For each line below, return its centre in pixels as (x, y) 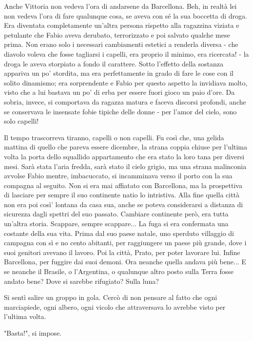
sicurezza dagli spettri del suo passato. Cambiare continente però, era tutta (116, 214)
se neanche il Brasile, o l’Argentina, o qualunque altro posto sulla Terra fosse (119, 271)
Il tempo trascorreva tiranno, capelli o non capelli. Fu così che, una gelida (114, 137)
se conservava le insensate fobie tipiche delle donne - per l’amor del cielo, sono (120, 111)
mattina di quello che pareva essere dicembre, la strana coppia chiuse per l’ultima (126, 147)
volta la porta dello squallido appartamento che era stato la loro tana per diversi (124, 156)
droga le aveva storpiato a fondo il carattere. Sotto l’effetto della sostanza (114, 63)
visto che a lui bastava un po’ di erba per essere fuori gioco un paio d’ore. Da (119, 92)
